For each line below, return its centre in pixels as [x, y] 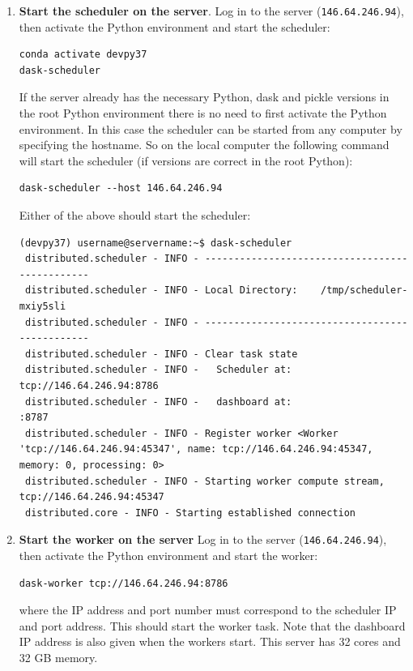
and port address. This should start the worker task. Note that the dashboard [212, 625]
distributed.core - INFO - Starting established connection [190, 513]
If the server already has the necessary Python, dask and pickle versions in [204, 97]
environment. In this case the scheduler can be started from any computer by [211, 128]
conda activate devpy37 [83, 55]
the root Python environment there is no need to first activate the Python [203, 113]
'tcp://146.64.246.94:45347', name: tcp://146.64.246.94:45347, [196, 449]
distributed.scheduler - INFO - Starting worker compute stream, [204, 481]
